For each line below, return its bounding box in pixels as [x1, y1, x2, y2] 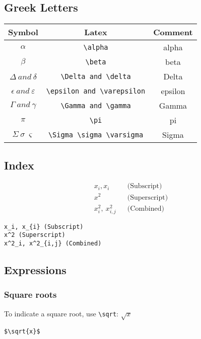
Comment [153, 26, 193, 38]
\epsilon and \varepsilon [46, 87, 146, 95]
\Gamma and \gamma [60, 101, 131, 110]
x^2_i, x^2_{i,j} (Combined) [4, 240, 102, 247]
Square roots [4, 288, 57, 301]
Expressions [4, 262, 66, 278]
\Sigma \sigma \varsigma [48, 130, 144, 139]
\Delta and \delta [60, 72, 131, 80]
